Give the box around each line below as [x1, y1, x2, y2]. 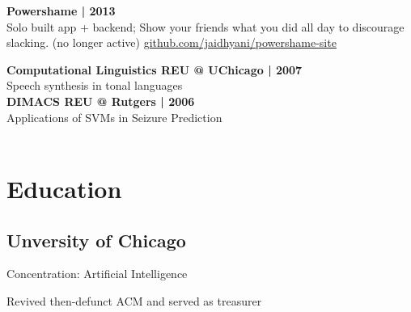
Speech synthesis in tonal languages [6, 77, 183, 94]
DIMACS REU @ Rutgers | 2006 [6, 92, 195, 109]
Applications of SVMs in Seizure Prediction [6, 108, 222, 125]
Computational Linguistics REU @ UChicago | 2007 [6, 61, 303, 78]
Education [6, 171, 122, 204]
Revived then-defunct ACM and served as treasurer [6, 292, 262, 309]
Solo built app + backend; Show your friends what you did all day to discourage [6, 18, 405, 35]
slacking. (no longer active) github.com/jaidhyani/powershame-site [6, 34, 337, 51]
